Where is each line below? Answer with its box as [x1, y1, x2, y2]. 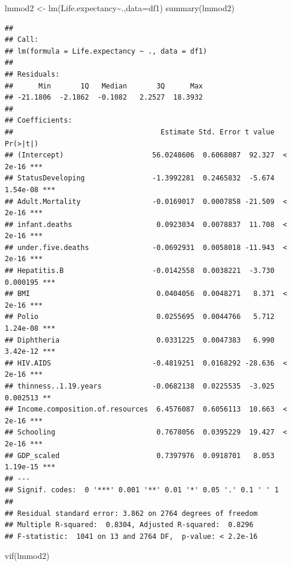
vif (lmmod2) [5, 549, 49, 562]
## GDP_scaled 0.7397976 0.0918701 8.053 [5, 451, 275, 460]
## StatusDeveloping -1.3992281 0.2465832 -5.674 [5, 174, 275, 183]
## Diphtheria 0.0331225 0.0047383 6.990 [5, 335, 275, 344]
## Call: [5, 35, 39, 44]
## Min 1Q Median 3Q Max [5, 81, 203, 90]
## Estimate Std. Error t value [5, 127, 275, 136]
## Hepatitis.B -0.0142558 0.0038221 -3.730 [5, 266, 275, 275]
